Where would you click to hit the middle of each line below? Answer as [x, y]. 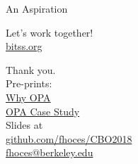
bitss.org [24, 46]
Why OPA [28, 97]
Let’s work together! [50, 32]
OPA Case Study [43, 111]
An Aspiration [37, 8]
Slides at [24, 125]
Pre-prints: [29, 83]
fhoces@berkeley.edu [50, 152]
